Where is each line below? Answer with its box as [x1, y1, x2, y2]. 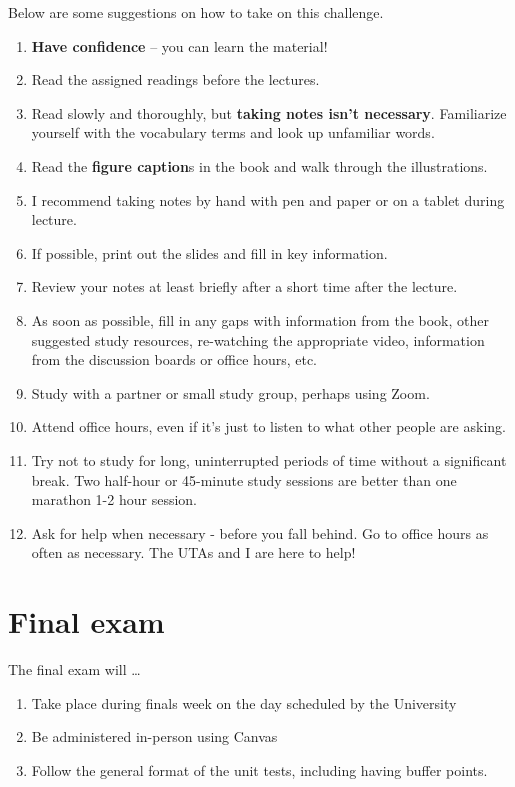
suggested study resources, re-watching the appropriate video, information [31, 329, 485, 350]
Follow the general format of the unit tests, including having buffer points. [31, 759, 488, 780]
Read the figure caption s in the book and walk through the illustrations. [31, 155, 488, 176]
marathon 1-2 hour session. [31, 489, 197, 510]
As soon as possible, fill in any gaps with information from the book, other [31, 309, 489, 330]
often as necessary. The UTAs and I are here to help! [31, 542, 356, 563]
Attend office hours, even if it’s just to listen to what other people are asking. [31, 416, 506, 437]
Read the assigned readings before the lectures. [31, 69, 320, 90]
